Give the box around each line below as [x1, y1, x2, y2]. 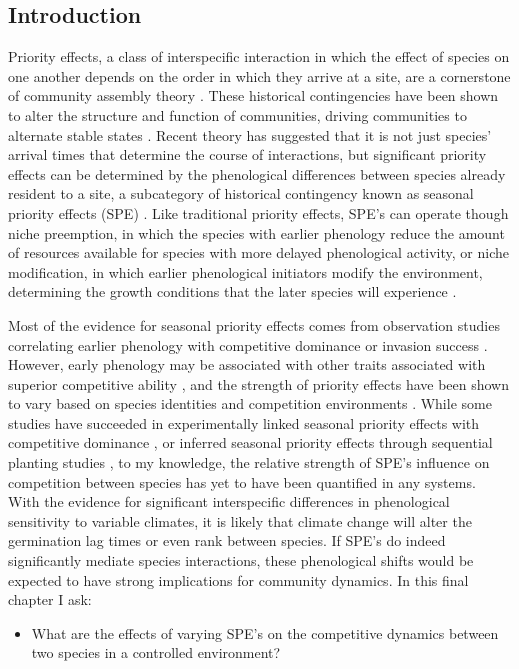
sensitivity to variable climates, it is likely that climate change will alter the [8, 510, 472, 531]
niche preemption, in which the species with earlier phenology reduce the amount [8, 222, 505, 243]
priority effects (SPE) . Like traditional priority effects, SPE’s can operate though [8, 202, 509, 223]
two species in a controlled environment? [31, 642, 281, 663]
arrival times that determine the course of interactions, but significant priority [8, 144, 487, 165]
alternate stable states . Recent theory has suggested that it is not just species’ [8, 124, 492, 145]
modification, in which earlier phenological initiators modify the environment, [8, 261, 483, 282]
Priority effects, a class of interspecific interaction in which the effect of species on [8, 46, 510, 67]
